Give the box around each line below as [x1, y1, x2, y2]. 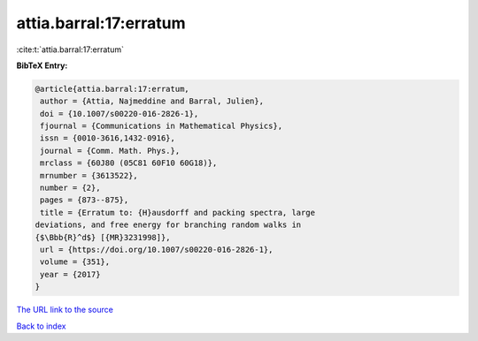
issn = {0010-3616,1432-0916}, [40, 133, 176, 143]
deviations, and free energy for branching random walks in [35, 220, 302, 230]
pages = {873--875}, [40, 195, 129, 205]
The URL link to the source [16, 305, 114, 315]
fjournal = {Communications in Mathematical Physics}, [40, 121, 283, 132]
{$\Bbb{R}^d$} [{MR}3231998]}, [35, 232, 172, 242]
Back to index [16, 321, 66, 331]
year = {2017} [40, 269, 101, 279]
